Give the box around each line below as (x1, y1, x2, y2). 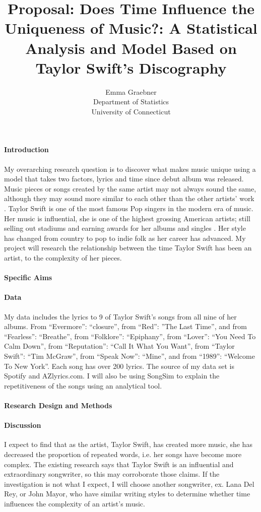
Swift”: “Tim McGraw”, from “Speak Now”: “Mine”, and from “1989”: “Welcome (4, 350, 255, 361)
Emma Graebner (105, 86, 157, 97)
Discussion (4, 420, 41, 430)
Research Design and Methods (4, 400, 112, 410)
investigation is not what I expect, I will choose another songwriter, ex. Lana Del (4, 478, 254, 489)
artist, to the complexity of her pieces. (4, 252, 122, 263)
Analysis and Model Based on (25, 37, 237, 58)
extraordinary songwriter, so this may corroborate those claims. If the (4, 469, 220, 479)
